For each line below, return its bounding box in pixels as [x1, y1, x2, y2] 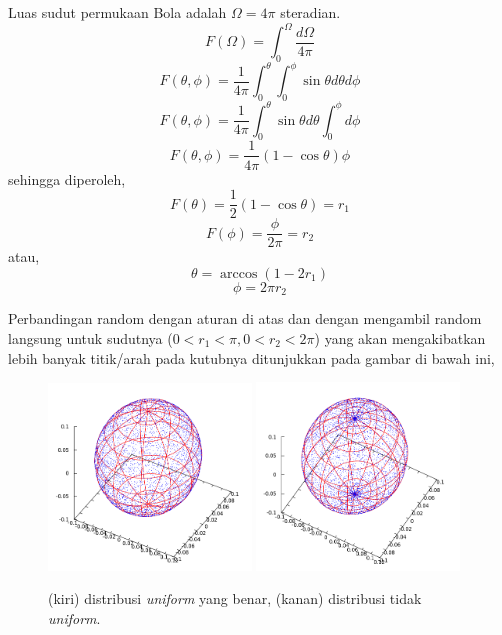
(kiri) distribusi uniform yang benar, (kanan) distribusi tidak [48, 588, 422, 609]
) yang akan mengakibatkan [314, 327, 486, 348]
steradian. [280, 2, 341, 22]
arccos [220, 266, 258, 281]
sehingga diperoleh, [8, 168, 126, 189]
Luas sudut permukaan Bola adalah [8, 2, 227, 22]
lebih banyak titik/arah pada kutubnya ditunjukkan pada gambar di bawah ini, [8, 347, 495, 368]
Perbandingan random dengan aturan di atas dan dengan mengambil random [8, 308, 482, 329]
